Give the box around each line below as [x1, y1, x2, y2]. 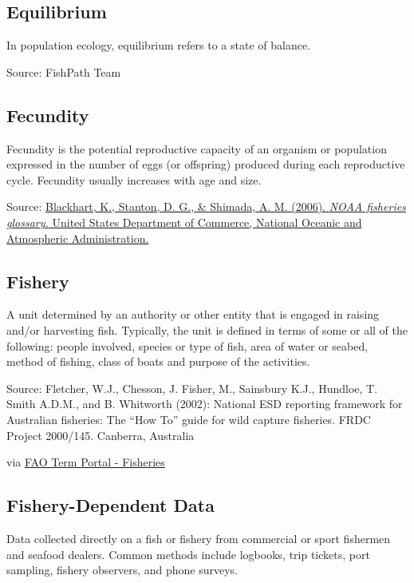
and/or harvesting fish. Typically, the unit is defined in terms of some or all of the [6, 321, 408, 338]
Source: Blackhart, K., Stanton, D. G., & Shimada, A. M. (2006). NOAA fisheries [6, 198, 406, 215]
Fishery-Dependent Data [6, 493, 215, 518]
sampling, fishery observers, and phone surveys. [6, 561, 238, 578]
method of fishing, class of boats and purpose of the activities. [6, 353, 310, 370]
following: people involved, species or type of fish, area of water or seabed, [6, 337, 369, 354]
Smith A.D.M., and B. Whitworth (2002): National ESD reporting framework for [6, 395, 403, 412]
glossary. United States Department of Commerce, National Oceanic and [6, 213, 362, 230]
